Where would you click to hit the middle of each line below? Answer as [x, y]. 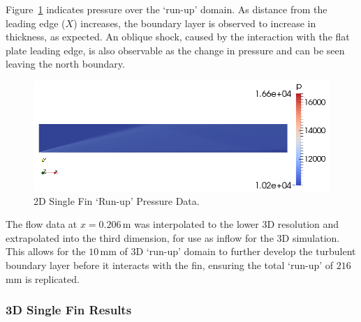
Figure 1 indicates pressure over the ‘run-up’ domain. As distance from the [167, 9]
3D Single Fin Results [69, 310]
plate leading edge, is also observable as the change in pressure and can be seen [175, 50]
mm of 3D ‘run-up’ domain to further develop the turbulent [228, 251]
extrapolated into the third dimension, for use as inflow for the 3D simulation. [173, 237]
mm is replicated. [43, 278]
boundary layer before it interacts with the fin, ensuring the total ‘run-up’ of [170, 265]
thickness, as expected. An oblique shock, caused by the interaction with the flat [178, 37]
